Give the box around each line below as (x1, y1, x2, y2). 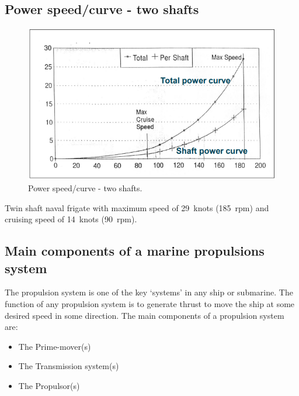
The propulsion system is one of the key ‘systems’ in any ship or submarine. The (5, 286, 293, 298)
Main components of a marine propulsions (5, 242, 265, 260)
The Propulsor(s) (18, 380, 80, 392)
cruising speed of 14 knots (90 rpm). (5, 213, 137, 225)
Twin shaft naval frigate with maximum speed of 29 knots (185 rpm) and (5, 201, 269, 214)
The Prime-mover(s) (18, 340, 91, 352)
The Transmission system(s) (18, 360, 119, 372)
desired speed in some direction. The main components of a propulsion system (5, 309, 284, 321)
